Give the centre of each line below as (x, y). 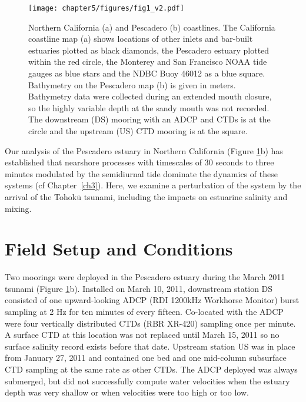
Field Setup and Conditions (119, 249)
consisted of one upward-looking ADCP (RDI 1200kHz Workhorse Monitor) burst (152, 300)
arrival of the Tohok (41, 196)
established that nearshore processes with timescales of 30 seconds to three (139, 162)
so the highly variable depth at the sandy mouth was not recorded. (149, 107)
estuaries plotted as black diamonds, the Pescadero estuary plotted (149, 50)
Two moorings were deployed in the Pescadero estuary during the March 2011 (145, 277)
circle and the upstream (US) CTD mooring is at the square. (138, 131)
